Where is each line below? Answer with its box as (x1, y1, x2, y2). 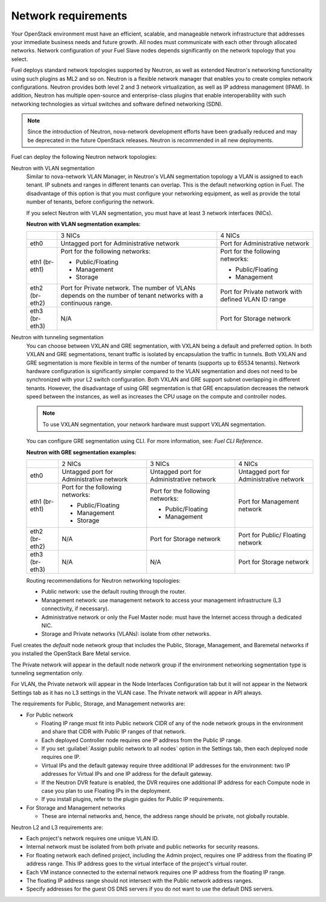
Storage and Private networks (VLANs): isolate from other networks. (41, 630, 211, 638)
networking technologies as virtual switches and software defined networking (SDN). (11, 100, 223, 107)
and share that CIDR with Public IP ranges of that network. (41, 728, 187, 735)
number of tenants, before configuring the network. (26, 198, 155, 205)
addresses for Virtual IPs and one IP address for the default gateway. (41, 770, 213, 778)
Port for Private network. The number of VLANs (60, 284, 196, 292)
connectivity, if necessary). (41, 605, 109, 612)
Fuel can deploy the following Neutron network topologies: (11, 153, 157, 161)
